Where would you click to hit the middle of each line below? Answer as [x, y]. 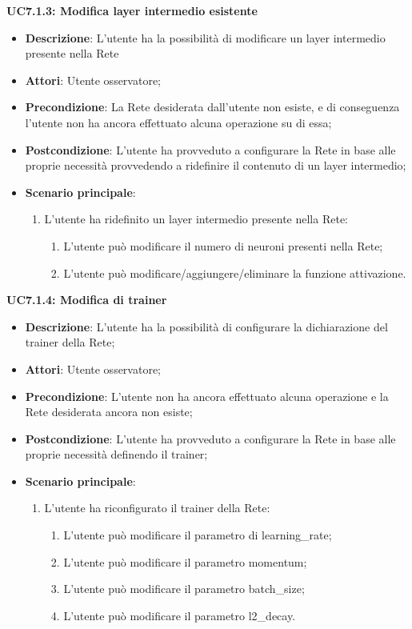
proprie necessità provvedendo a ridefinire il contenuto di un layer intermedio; [216, 165]
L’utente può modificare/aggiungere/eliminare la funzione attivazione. [235, 272]
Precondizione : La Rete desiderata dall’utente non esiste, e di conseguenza [212, 107]
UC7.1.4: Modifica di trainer [87, 300]
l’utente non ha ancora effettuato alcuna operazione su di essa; [178, 122]
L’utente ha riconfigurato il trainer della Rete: [157, 508]
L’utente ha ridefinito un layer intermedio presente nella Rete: [196, 219]
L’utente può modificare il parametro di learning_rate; [198, 535]
